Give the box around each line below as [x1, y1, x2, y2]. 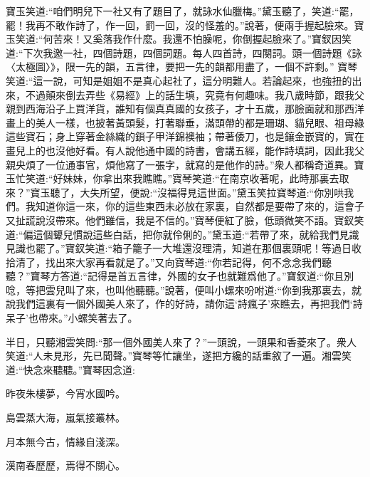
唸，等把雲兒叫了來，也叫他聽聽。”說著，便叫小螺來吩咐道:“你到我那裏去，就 [6, 282, 362, 297]
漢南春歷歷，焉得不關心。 [6, 458, 125, 473]
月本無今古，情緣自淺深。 [6, 434, 125, 449]
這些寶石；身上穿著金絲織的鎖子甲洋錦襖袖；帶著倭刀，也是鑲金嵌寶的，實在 [6, 129, 364, 144]
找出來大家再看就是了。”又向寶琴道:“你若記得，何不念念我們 [45, 254, 322, 269]
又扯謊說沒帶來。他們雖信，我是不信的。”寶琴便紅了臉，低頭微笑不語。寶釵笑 [6, 212, 364, 227]
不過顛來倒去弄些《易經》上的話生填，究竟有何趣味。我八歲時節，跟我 [25, 87, 354, 102]
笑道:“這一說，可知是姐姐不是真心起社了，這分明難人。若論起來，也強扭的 [6, 73, 352, 88]
